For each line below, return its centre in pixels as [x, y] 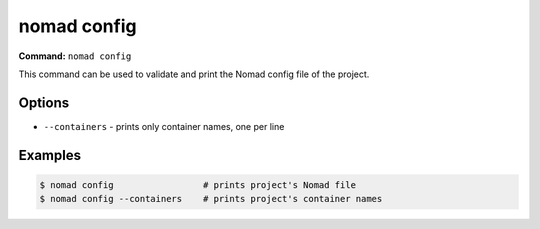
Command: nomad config [75, 56]
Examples [50, 155]
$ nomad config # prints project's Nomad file [198, 184]
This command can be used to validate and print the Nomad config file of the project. [194, 74]
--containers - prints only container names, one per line [164, 126]
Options [44, 102]
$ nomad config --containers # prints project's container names [211, 199]
